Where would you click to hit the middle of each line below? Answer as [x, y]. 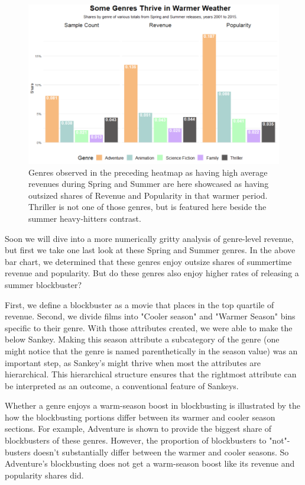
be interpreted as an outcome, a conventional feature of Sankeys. [122, 385]
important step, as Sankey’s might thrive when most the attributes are [133, 362]
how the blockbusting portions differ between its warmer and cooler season [140, 417]
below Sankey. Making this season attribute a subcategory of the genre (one [142, 339]
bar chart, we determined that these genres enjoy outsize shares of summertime [148, 261]
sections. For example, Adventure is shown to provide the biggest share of [138, 429]
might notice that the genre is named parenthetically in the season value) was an [151, 350]
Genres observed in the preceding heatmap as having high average [148, 172]
